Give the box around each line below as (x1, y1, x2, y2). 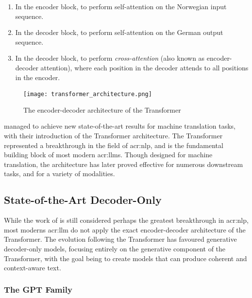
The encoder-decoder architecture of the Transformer (23, 104, 181, 115)
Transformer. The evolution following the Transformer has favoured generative (4, 234, 237, 244)
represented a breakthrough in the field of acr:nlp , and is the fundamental (4, 140, 223, 150)
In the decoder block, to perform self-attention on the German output (15, 27, 223, 37)
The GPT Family (4, 283, 72, 295)
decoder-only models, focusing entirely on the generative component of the (4, 243, 226, 253)
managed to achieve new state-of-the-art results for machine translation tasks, (4, 121, 235, 131)
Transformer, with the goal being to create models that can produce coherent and (4, 253, 247, 263)
